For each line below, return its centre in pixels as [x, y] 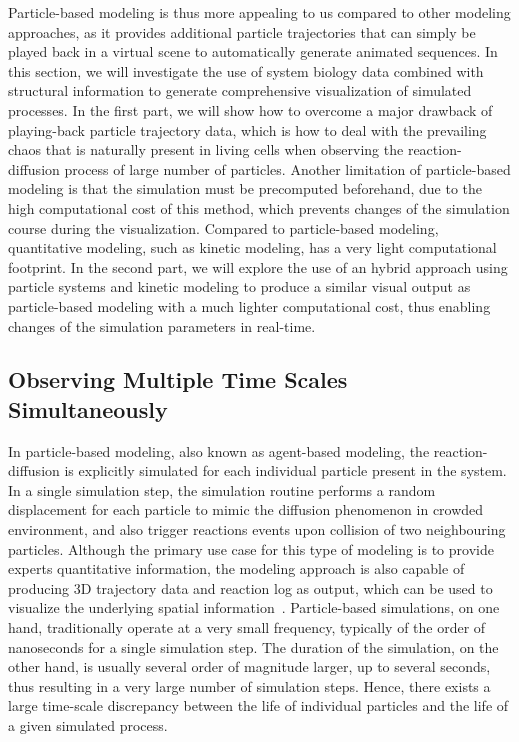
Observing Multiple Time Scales [178, 379]
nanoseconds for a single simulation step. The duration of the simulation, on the [253, 646]
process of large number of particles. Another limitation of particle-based [287, 168]
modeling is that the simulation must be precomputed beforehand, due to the [245, 188]
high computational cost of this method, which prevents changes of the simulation [259, 207]
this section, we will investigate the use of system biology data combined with [246, 70]
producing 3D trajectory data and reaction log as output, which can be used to [250, 587]
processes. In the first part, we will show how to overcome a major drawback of [250, 109]
